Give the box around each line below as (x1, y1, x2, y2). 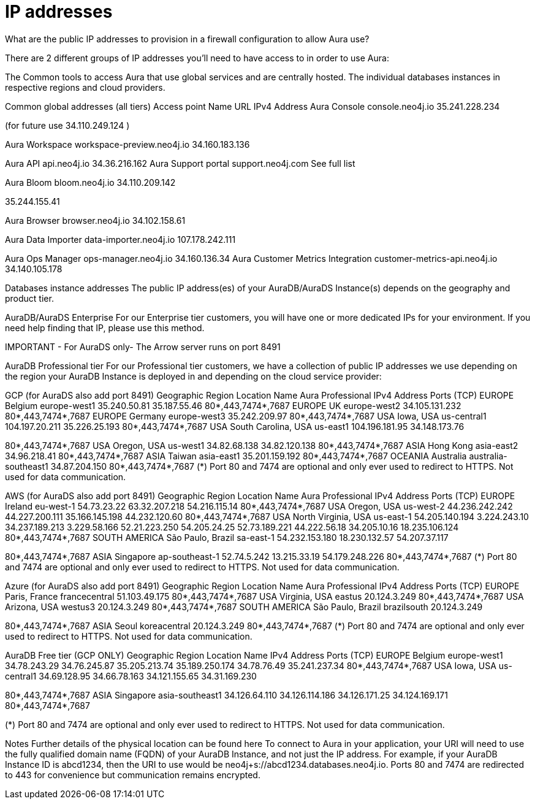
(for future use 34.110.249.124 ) (5, 120, 130, 131)
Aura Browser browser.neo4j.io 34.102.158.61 (5, 215, 186, 226)
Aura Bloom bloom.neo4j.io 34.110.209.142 (5, 177, 176, 188)
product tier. (5, 293, 54, 304)
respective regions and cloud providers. (5, 82, 165, 93)
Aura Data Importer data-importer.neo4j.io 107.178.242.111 (5, 234, 236, 245)
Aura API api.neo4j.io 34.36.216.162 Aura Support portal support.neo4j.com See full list (5, 158, 355, 169)
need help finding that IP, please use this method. (5, 322, 205, 333)
